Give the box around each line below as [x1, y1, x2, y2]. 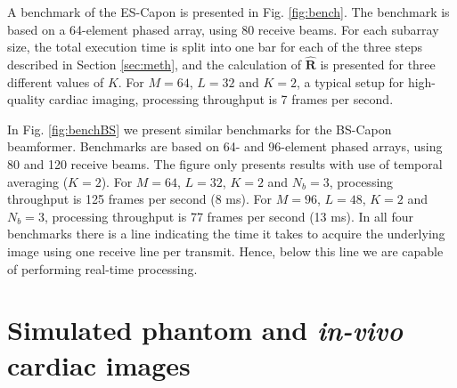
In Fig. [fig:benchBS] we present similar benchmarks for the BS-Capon [7, 119, 392, 138]
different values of [7, 72, 104, 91]
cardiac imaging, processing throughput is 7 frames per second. [49, 90, 394, 109]
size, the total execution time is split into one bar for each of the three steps [7, 37, 422, 56]
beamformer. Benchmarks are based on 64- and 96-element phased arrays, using [7, 137, 443, 156]
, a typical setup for [296, 72, 404, 91]
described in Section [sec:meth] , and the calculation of [7, 55, 301, 73]
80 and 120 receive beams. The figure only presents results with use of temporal [7, 154, 443, 173]
